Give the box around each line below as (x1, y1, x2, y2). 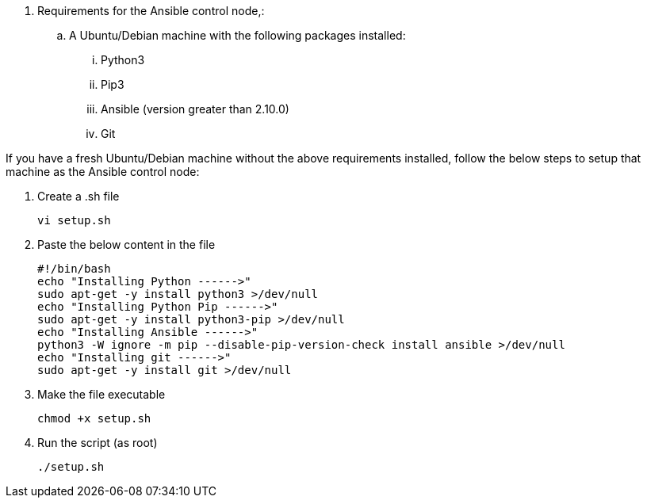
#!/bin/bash (37, 262, 111, 275)
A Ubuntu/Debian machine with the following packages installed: (69, 29, 406, 42)
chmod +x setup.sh (37, 412, 151, 425)
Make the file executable (37, 388, 166, 401)
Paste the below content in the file (37, 238, 216, 251)
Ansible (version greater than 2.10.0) (101, 102, 289, 116)
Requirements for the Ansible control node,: (37, 4, 265, 17)
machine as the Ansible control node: (6, 165, 200, 178)
